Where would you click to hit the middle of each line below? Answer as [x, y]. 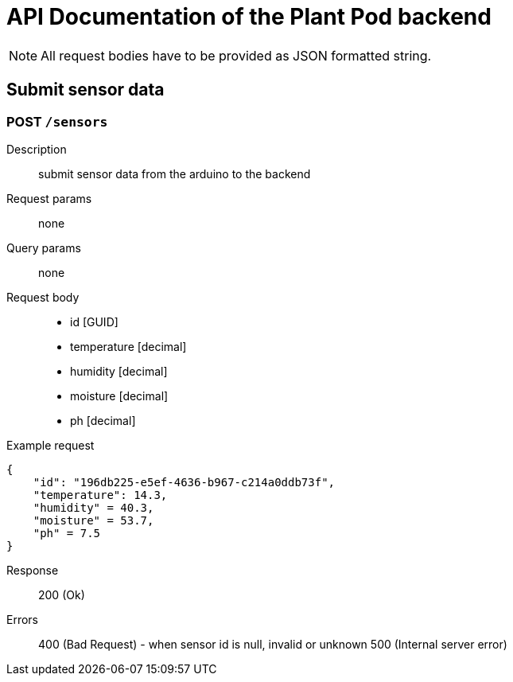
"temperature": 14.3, [100, 495]
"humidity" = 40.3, [93, 507]
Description [37, 149]
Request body [43, 297]
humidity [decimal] [119, 371]
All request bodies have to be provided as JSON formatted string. [236, 55]
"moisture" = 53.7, [93, 520]
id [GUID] [94, 322]
